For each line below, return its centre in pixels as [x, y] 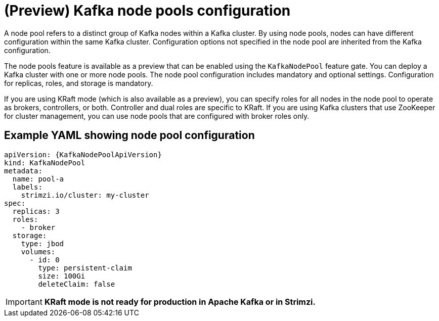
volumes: [38, 251]
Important [24, 302]
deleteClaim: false [77, 284]
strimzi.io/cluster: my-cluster [85, 195]
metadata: [23, 171]
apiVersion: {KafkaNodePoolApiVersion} [83, 154]
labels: [27, 187]
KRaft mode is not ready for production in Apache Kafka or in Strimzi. [180, 302]
